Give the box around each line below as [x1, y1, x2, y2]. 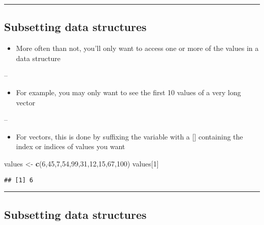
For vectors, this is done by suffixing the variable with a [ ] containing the [16, 131, 243, 142]
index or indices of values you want [16, 141, 125, 152]
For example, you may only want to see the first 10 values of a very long [16, 87, 241, 97]
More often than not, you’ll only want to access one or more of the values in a [16, 43, 259, 53]
